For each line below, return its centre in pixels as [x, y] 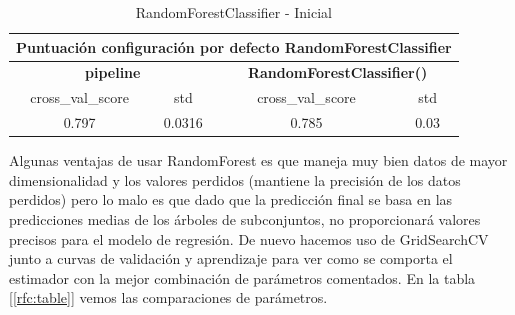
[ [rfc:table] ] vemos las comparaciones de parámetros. [168, 297]
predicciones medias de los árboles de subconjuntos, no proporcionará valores [245, 219]
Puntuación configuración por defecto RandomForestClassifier [234, 46]
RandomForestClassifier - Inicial [233, 12]
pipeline [113, 72]
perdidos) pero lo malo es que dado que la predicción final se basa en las [231, 199]
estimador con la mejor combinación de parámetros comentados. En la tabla [242, 277]
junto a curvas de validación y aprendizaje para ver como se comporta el [231, 258]
